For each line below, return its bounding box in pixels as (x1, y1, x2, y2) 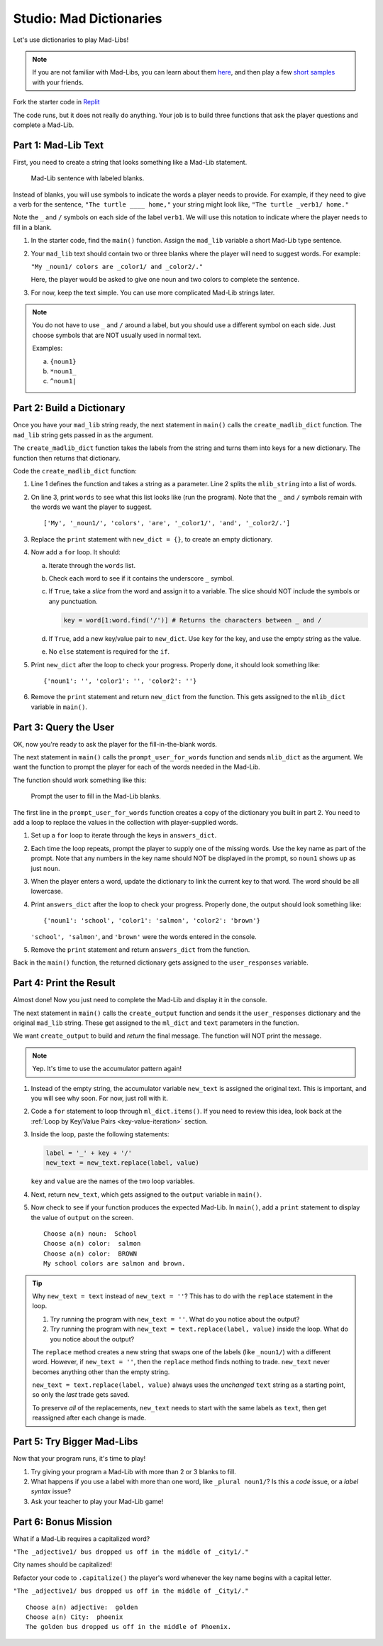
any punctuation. (48, 597, 99, 605)
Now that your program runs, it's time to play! (13, 1454, 146, 1463)
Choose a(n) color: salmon (43, 1239, 141, 1248)
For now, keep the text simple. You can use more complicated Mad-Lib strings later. (30, 288, 275, 297)
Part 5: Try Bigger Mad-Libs (13, 1436, 138, 1448)
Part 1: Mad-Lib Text (13, 139, 104, 151)
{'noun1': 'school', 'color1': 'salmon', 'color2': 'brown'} (43, 916, 260, 925)
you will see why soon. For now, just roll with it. (30, 1094, 168, 1102)
